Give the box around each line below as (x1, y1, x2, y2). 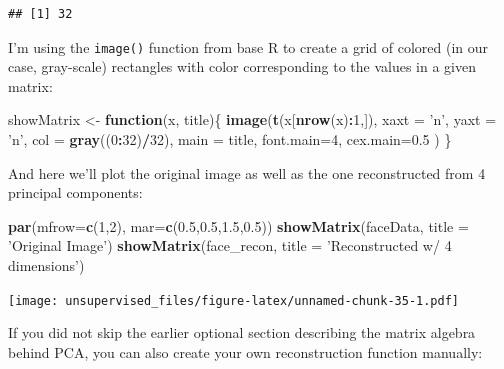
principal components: (8, 182, 143, 203)
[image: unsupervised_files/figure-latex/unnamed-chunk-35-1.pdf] (8, 293, 460, 308)
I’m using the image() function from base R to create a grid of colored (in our (8, 36, 489, 57)
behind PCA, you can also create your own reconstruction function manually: (8, 341, 483, 362)
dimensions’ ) (8, 255, 85, 275)
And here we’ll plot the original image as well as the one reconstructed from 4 (8, 162, 486, 183)
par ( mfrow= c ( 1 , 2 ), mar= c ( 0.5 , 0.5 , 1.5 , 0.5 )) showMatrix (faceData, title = (8, 215, 469, 236)
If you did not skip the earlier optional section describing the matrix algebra (8, 322, 476, 343)
